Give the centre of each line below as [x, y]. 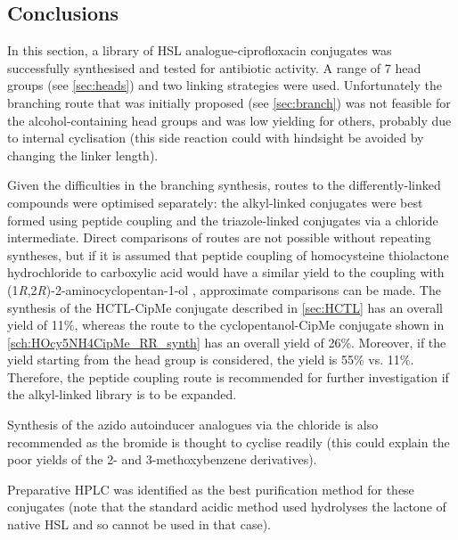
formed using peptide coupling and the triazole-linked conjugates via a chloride [223, 220]
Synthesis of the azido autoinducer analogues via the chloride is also [193, 425]
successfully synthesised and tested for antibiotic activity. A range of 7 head [214, 67]
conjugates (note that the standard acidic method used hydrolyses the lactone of [227, 507]
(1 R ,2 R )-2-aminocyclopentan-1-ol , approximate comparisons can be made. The [224, 289]
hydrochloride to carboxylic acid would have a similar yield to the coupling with [226, 272]
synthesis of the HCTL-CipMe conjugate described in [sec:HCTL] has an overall [225, 307]
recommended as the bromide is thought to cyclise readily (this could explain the [229, 442]
